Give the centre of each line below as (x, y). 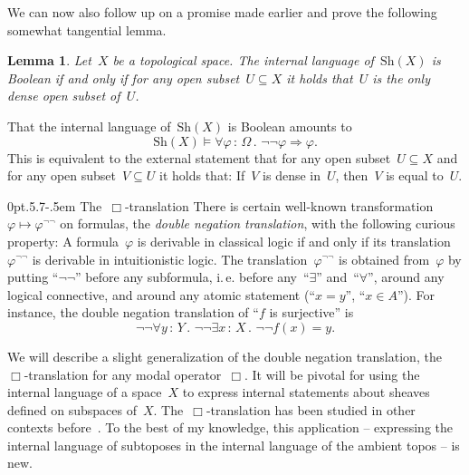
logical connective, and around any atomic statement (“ (161, 294)
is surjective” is (311, 312)
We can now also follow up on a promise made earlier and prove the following (222, 12)
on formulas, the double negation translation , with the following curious (258, 223)
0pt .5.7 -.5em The (55, 205)
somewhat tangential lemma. (87, 29)
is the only (402, 78)
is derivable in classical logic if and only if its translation (294, 241)
